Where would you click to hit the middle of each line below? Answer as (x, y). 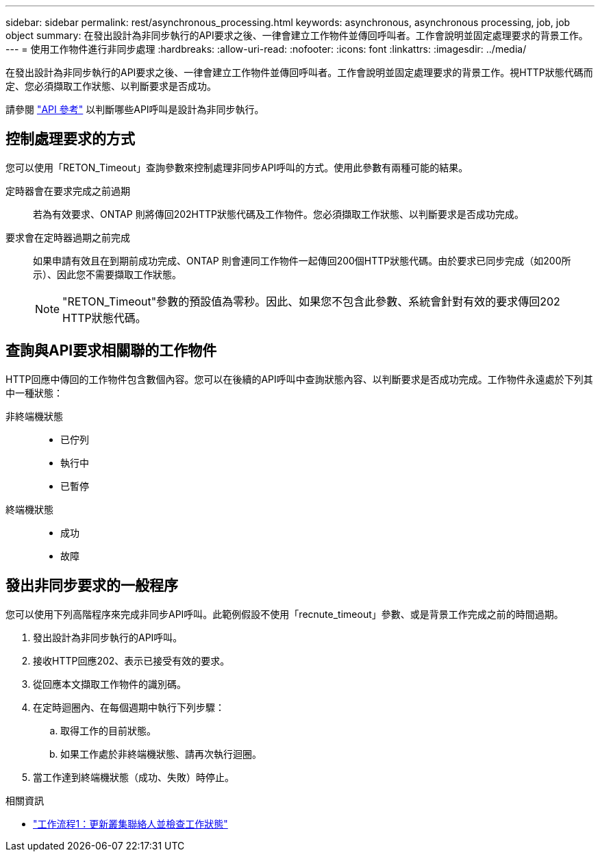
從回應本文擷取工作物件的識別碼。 (110, 684)
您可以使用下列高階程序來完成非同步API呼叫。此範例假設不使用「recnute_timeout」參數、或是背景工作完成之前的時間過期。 (285, 614)
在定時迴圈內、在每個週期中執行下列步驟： (129, 707)
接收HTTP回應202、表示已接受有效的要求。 (132, 660)
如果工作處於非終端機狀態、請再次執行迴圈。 (161, 754)
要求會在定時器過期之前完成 (68, 237)
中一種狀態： (34, 393)
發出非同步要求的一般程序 (92, 586)
